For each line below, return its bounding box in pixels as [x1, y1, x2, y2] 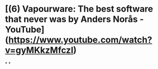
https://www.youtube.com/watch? [8, 34, 152, 46]
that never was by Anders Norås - [5, 14, 144, 25]
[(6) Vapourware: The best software [5, 3, 153, 15]
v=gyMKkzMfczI [5, 45, 74, 56]
